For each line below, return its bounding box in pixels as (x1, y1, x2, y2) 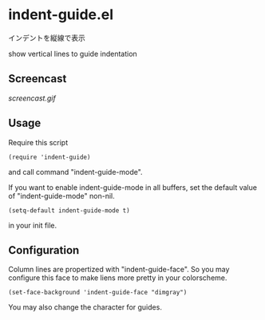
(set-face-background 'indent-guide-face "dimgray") (8, 289, 188, 297)
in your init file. (8, 220, 57, 230)
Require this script (8, 137, 69, 147)
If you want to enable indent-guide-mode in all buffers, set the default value (8, 182, 258, 192)
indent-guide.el (8, 6, 114, 24)
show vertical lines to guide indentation (8, 49, 137, 58)
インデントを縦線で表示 (8, 33, 85, 42)
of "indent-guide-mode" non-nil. (8, 191, 115, 200)
